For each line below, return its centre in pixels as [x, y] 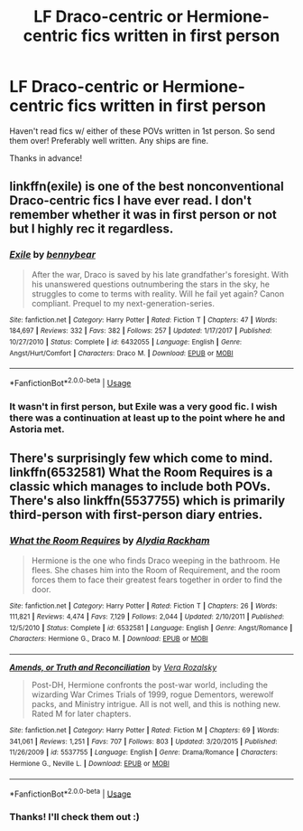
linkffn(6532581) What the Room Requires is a [141, 472]
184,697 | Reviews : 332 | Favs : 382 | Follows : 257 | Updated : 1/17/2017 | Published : [141, 331]
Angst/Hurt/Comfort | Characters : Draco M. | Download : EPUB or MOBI [121, 353]
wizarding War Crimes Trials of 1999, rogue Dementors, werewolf [152, 694]
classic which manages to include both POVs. [140, 487]
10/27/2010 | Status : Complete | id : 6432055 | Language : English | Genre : [125, 342]
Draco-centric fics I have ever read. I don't [131, 201]
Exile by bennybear [53, 255]
